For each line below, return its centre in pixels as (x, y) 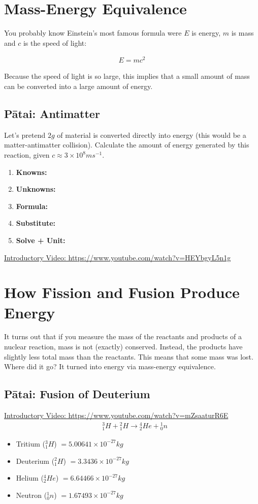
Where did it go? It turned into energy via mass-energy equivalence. (110, 366)
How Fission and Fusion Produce (122, 292)
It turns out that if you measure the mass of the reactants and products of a (123, 336)
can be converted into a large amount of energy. (78, 86)
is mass (243, 33)
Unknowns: (36, 189)
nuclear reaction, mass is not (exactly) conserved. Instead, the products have (123, 347)
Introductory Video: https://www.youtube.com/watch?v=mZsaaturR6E (116, 415)
